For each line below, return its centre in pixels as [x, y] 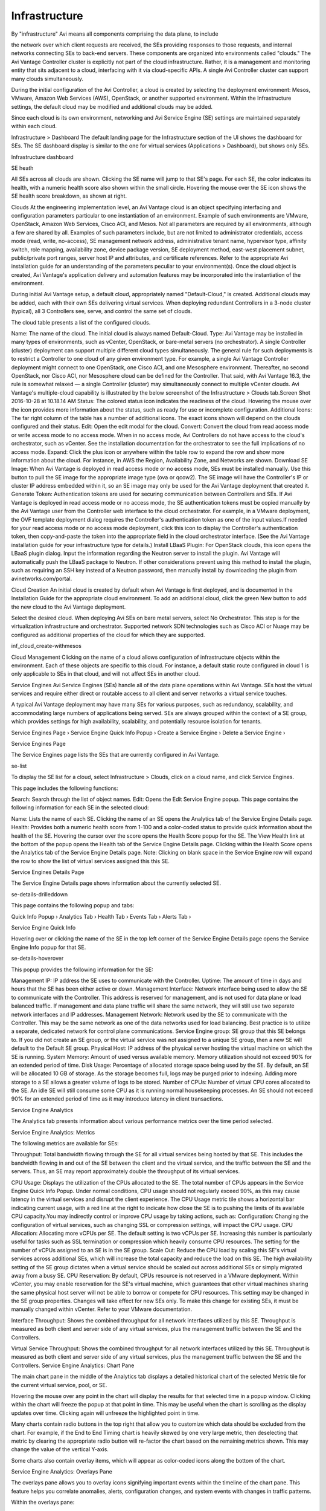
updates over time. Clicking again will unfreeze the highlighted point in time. [105, 1413]
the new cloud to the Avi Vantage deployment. [69, 607]
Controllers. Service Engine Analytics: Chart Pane [73, 1365]
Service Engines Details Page [48, 872]
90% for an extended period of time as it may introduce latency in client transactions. [117, 1099]
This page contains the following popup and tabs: [73, 905]
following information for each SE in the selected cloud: [80, 807]
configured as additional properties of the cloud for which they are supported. [108, 635]
